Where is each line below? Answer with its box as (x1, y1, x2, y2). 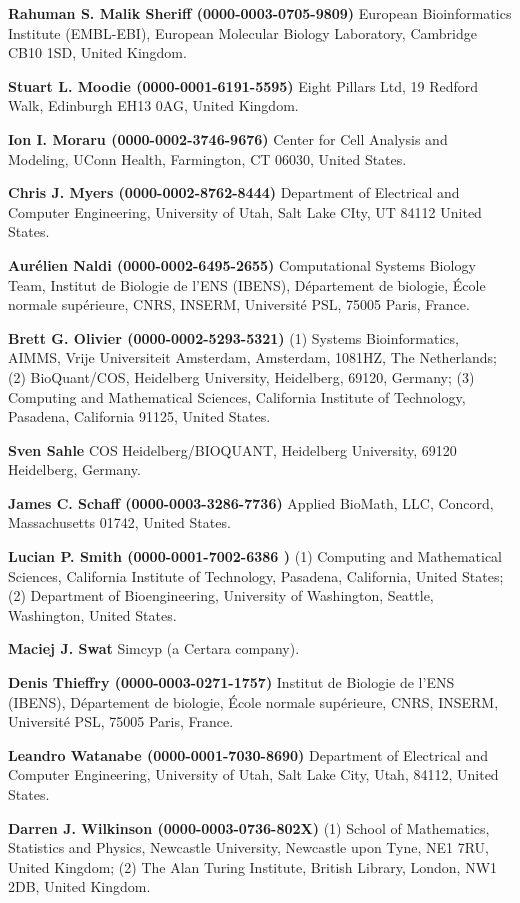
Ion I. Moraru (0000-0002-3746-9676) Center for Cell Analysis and (8, 128, 448, 149)
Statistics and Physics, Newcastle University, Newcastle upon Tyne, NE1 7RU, (8, 837, 490, 858)
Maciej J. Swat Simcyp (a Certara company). (8, 638, 300, 659)
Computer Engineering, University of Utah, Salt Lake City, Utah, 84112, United (8, 764, 499, 785)
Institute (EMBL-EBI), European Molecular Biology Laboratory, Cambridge (8, 22, 477, 43)
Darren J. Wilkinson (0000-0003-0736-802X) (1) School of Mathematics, (8, 817, 490, 838)
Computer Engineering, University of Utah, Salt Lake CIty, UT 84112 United (8, 201, 482, 222)
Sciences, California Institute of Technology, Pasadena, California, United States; (8, 565, 504, 586)
